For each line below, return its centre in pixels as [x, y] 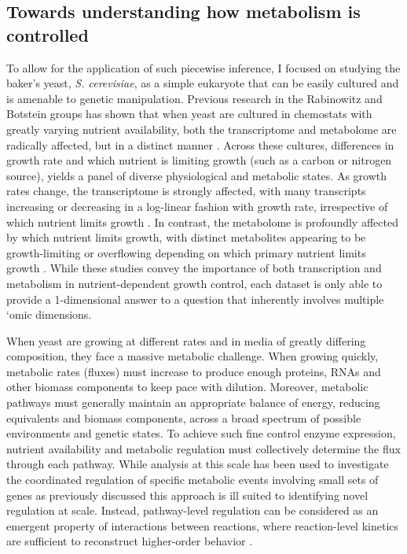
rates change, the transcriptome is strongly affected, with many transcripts [186, 191]
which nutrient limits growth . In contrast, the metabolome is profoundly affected [202, 222]
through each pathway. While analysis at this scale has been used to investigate [198, 464]
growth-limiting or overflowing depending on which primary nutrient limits [186, 252]
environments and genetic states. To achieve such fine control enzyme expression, [201, 433]
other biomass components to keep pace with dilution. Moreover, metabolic [187, 387]
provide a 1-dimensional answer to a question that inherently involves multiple [195, 299]
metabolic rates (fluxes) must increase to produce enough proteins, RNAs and [194, 371]
